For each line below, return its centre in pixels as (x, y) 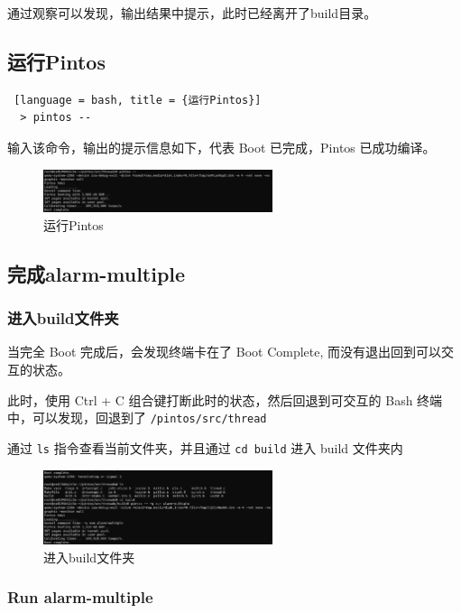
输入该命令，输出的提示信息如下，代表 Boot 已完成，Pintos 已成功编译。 (221, 147)
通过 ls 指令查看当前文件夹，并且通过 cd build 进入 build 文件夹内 (205, 447)
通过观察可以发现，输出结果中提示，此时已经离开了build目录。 (192, 13)
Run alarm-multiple (80, 597)
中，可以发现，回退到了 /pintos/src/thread (137, 418)
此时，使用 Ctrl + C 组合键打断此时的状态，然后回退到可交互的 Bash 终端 (225, 399)
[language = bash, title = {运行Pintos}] (138, 100)
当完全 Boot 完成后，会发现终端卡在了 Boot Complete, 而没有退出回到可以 (225, 352)
